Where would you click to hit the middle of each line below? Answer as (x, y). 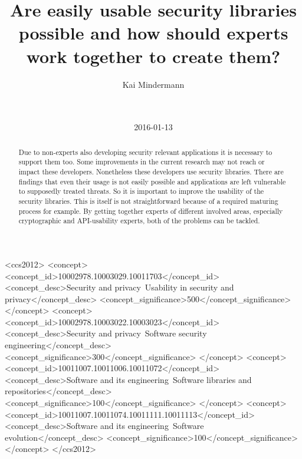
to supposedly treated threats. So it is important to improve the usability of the (141, 191)
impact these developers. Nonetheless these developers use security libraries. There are (151, 171)
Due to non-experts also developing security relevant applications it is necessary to (145, 152)
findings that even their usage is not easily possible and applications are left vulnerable (152, 181)
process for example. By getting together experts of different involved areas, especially (151, 211)
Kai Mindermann (153, 84)
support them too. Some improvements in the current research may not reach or (142, 162)
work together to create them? (153, 56)
